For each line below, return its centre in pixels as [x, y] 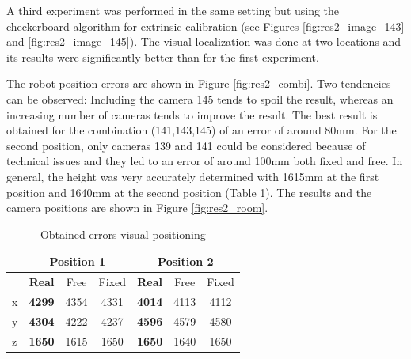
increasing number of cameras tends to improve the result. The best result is [192, 114]
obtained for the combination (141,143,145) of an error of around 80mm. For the [202, 130]
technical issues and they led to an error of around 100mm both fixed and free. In [205, 161]
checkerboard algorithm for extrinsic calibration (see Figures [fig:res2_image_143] [205, 26]
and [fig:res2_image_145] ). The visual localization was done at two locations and [204, 42]
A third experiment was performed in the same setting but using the [173, 10]
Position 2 [186, 261]
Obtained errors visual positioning [123, 234]
